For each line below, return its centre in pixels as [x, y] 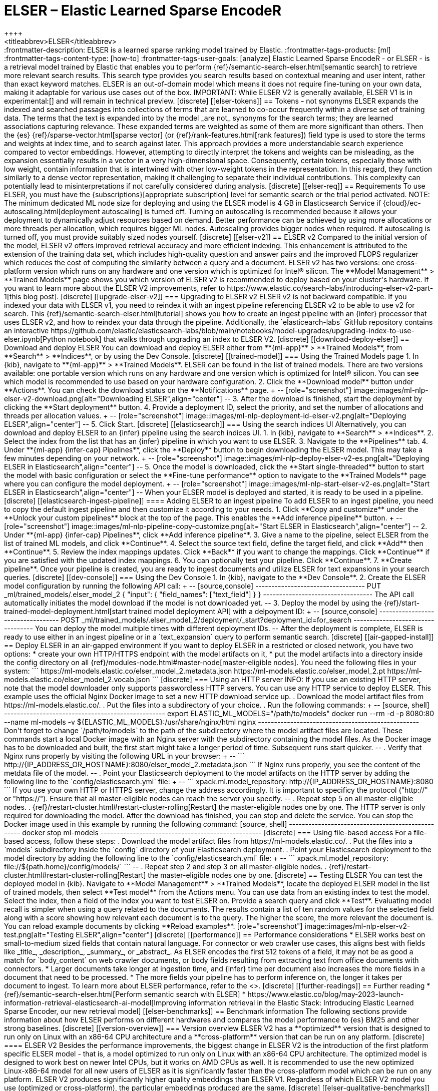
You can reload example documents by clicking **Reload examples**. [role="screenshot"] [153, 926]
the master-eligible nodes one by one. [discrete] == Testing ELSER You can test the [285, 875]
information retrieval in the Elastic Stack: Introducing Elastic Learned [301, 1002]
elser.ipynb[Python [35, 339]
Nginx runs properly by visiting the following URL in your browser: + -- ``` [124, 756]
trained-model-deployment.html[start [66, 611]
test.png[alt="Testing [39, 934]
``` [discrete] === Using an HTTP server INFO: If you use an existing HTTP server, [286, 679]
